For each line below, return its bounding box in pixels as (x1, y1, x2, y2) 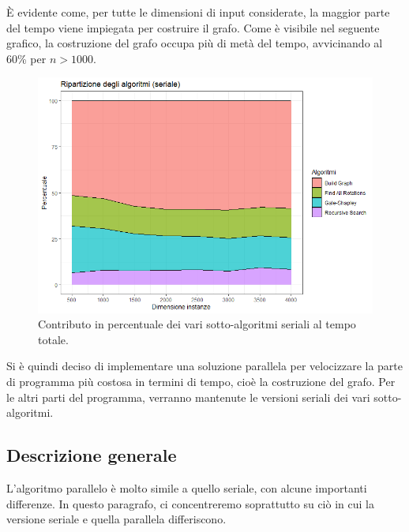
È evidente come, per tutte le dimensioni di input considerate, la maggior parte (6, 4, 390, 20)
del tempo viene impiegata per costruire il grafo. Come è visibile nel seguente (6, 19, 380, 36)
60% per (6, 50, 47, 66)
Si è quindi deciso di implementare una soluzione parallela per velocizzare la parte (6, 358, 403, 374)
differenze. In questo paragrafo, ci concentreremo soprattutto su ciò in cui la (6, 495, 374, 511)
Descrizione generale (6, 443, 177, 467)
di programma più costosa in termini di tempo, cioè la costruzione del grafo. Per (6, 373, 396, 389)
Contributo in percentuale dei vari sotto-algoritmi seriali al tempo (38, 316, 356, 332)
